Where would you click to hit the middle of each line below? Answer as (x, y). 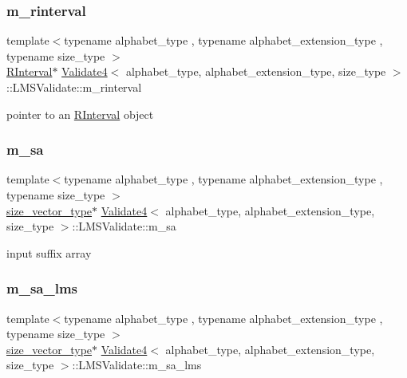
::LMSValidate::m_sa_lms (137, 365)
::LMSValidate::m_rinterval (74, 87)
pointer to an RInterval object (80, 114)
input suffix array (49, 252)
